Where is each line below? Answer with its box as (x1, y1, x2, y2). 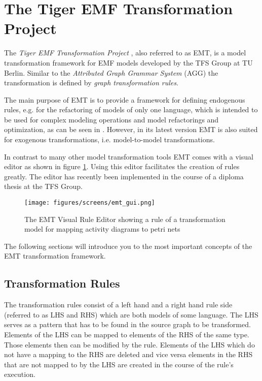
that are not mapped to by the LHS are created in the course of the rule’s (4, 359, 234, 369)
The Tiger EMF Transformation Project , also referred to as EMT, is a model (4, 47, 246, 58)
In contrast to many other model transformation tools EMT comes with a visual (4, 151, 253, 162)
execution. (4, 369, 35, 379)
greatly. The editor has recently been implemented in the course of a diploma (4, 171, 244, 181)
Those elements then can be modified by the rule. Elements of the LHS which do (4, 339, 255, 350)
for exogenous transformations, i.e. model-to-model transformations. (4, 134, 215, 145)
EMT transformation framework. (4, 250, 106, 261)
